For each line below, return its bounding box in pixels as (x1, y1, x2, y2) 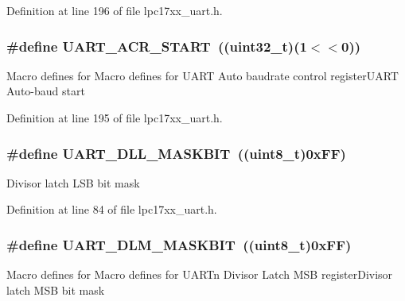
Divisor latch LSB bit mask (6, 174, 140, 191)
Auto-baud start (6, 83, 85, 99)
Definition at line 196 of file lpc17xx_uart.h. (6, 2, 223, 18)
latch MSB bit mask (6, 281, 105, 298)
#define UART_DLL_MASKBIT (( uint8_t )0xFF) (6, 143, 346, 163)
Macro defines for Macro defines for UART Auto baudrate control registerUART (6, 67, 399, 83)
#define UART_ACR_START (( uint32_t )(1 (6, 36, 307, 56)
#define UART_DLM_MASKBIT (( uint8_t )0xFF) (6, 234, 352, 254)
